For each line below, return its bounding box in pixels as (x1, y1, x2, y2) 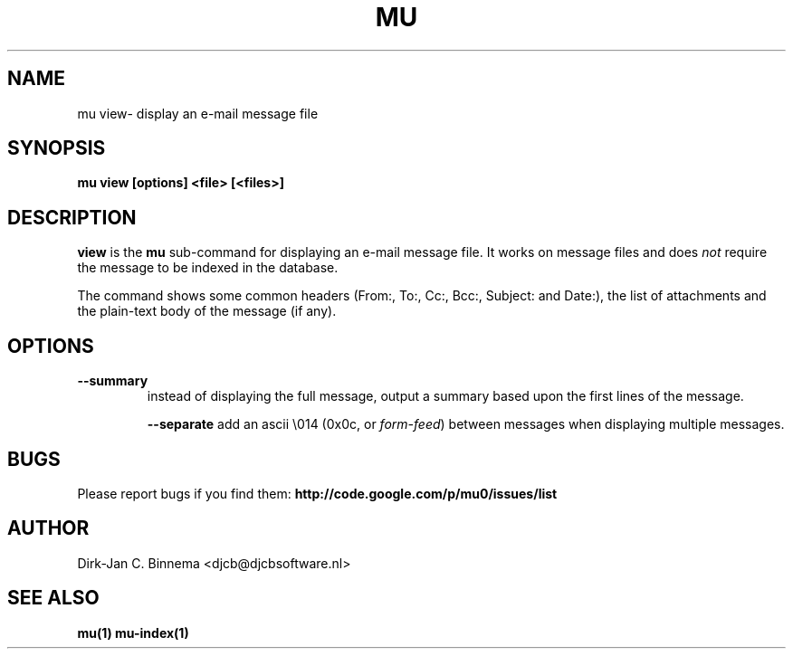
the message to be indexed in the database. (77, 260, 339, 276)
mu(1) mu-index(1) (77, 624, 189, 641)
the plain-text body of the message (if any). (77, 303, 337, 319)
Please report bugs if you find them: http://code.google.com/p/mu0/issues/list (77, 485, 558, 501)
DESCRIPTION (7, 205, 137, 229)
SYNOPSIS (7, 137, 106, 160)
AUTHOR (7, 517, 90, 540)
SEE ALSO (7, 586, 100, 610)
